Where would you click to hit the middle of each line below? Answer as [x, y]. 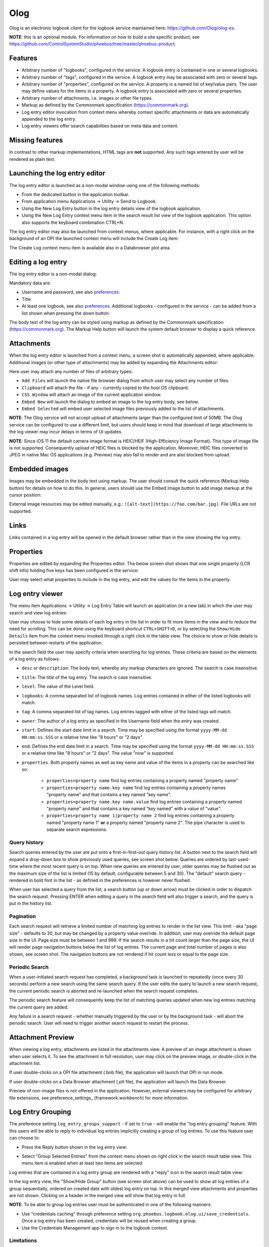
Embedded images [39, 469]
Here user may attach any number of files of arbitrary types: [71, 372]
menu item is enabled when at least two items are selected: [82, 1163]
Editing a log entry [38, 262]
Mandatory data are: [30, 283]
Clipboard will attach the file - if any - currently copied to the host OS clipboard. [105, 388]
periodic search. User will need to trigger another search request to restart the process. [99, 1023]
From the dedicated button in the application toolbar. [75, 194]
